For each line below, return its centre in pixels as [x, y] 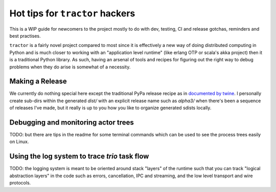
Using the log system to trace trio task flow [79, 157]
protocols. [20, 183]
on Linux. [19, 142]
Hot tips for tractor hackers [72, 13]
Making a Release [38, 81]
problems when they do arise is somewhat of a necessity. [70, 67]
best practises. [25, 36]
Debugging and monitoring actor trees [72, 122]
